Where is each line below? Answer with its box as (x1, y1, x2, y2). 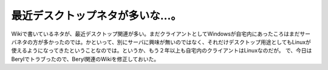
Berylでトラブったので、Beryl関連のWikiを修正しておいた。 (11, 55, 160, 63)
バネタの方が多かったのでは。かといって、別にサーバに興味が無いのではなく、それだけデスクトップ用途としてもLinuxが (11, 38, 311, 45)
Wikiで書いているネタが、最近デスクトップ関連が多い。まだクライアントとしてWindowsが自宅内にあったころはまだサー (11, 30, 311, 37)
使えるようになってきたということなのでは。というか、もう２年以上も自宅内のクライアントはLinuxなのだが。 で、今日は (11, 47, 312, 54)
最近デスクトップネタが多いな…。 (11, 9, 182, 22)
